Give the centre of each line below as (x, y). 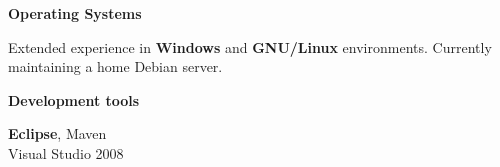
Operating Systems (75, 13)
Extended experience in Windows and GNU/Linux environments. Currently (250, 46)
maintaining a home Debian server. (115, 66)
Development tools (74, 99)
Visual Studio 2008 (66, 152)
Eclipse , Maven (57, 133)
